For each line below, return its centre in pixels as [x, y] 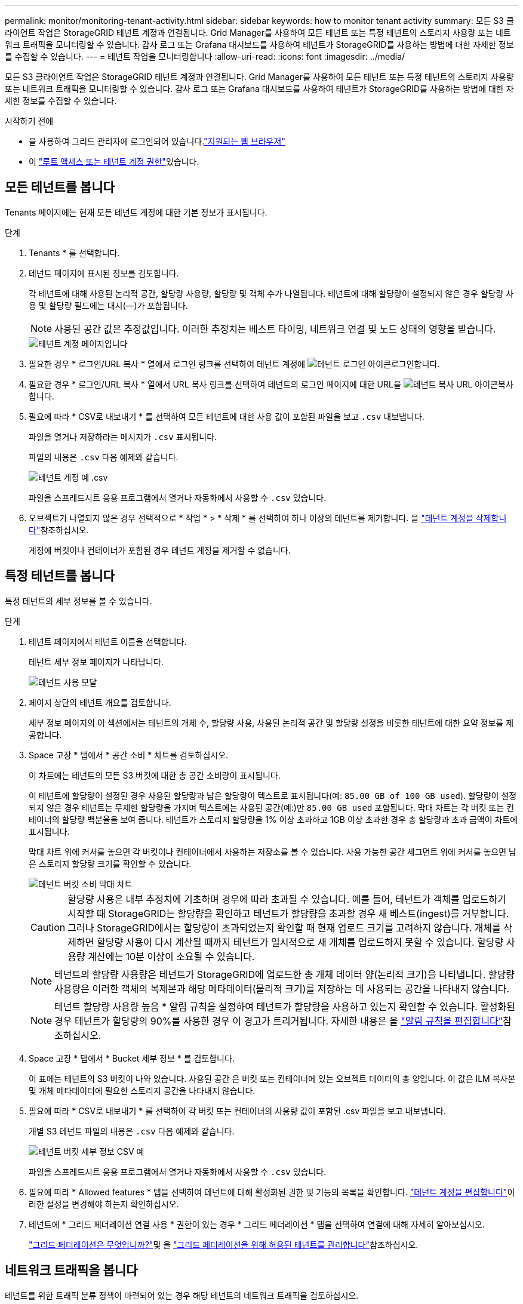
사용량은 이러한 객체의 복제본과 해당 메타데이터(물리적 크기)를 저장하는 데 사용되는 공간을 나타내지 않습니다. [282, 988]
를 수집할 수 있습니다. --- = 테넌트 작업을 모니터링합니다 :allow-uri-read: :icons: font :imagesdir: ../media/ [205, 56]
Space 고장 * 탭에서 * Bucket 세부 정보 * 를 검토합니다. [132, 1058]
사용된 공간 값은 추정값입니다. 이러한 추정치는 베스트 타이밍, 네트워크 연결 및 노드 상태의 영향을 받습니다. [275, 329]
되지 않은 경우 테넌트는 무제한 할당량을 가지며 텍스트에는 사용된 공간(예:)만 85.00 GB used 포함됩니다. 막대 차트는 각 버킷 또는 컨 [272, 807]
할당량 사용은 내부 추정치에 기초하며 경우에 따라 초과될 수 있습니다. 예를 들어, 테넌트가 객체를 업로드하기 [287, 899]
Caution [48, 927]
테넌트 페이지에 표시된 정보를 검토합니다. [104, 273]
